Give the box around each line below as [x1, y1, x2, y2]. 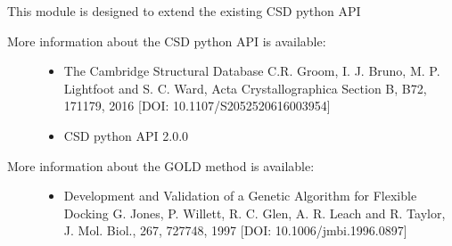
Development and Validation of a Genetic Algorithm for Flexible [63, 186, 417, 205]
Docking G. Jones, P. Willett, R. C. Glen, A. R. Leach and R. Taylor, [63, 203, 446, 222]
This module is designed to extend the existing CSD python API [7, 2, 361, 20]
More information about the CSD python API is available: [7, 31, 326, 50]
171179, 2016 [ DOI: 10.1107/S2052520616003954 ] [63, 96, 331, 115]
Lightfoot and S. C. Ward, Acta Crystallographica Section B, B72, [63, 78, 427, 97]
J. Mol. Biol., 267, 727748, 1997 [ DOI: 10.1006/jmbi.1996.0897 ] [63, 221, 407, 240]
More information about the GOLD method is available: [7, 156, 315, 175]
